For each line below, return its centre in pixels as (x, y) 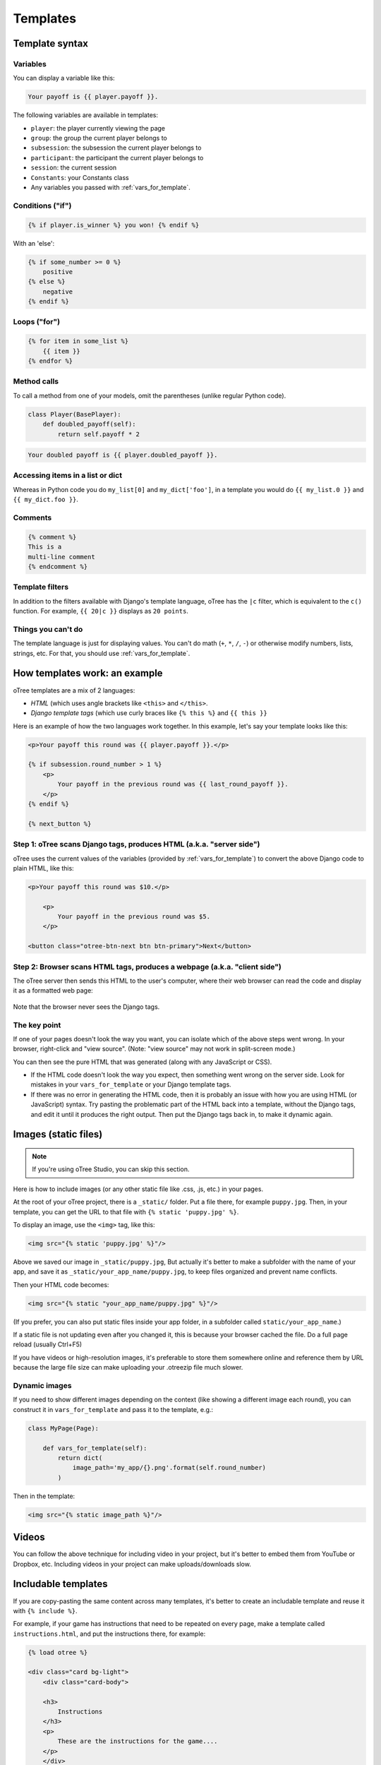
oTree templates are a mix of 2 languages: (74, 690)
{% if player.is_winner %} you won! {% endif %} (114, 225)
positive (58, 271)
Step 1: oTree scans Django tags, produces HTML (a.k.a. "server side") (137, 844)
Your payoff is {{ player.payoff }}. (93, 97)
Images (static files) (58, 1134)
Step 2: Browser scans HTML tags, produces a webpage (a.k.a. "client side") (147, 967)
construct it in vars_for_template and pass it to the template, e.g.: (113, 1409)
